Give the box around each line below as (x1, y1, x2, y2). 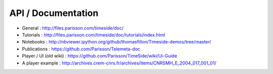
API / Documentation (9, 7, 99, 18)
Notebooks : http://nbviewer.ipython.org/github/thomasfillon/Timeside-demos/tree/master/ (22, 39, 212, 45)
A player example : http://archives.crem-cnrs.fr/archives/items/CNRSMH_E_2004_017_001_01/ (22, 60, 217, 66)
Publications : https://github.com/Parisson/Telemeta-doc (22, 45, 141, 52)
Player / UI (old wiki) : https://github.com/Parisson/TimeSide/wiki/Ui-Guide (22, 53, 177, 59)
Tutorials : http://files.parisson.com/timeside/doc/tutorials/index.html (22, 31, 165, 37)
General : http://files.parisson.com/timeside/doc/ (22, 25, 124, 31)
